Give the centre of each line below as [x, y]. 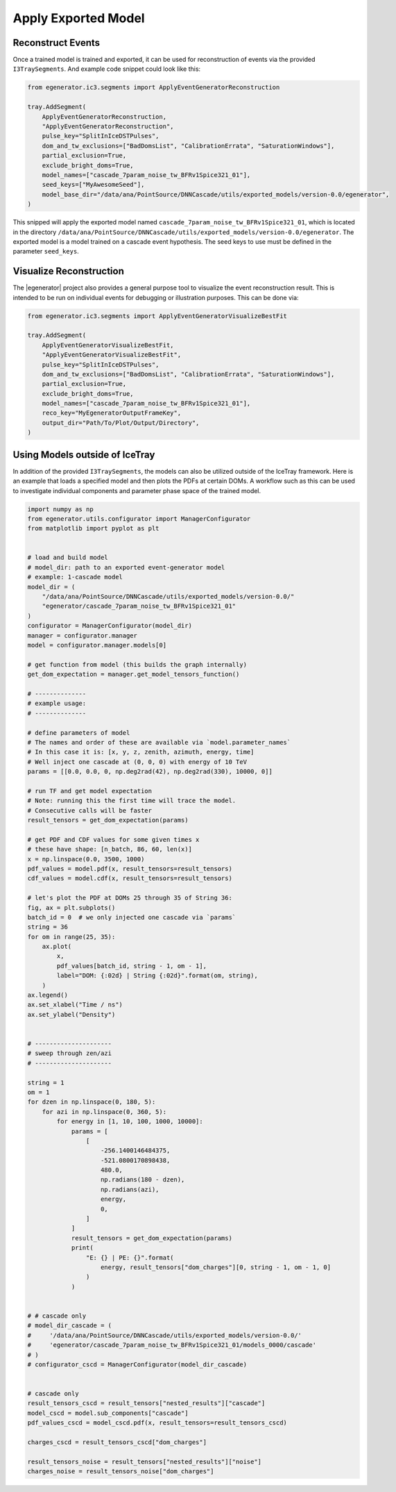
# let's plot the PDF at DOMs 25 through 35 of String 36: [130, 898]
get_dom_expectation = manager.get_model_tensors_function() [134, 674]
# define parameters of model [79, 732]
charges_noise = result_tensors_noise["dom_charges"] [121, 1472]
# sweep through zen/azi [70, 1053]
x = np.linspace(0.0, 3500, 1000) [86, 859]
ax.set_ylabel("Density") [71, 1014]
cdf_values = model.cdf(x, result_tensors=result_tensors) [130, 878]
